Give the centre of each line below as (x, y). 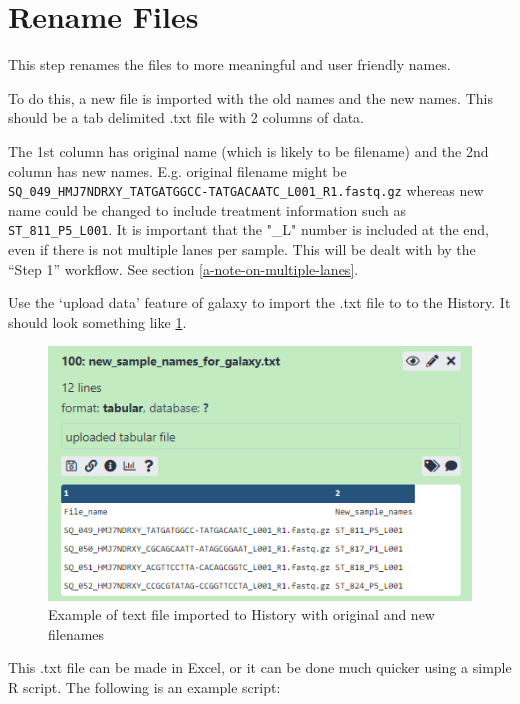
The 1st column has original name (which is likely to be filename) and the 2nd (248, 150)
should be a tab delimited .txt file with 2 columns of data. (186, 117)
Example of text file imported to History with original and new (241, 614)
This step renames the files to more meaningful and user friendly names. (229, 64)
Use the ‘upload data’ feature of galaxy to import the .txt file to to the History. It (259, 302)
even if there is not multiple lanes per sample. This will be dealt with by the (242, 249)
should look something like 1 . (97, 321)
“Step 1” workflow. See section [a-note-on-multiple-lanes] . (183, 268)
